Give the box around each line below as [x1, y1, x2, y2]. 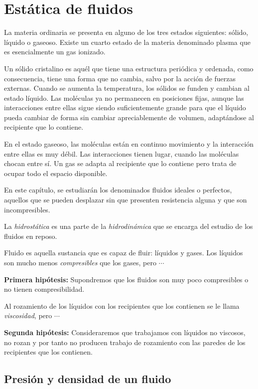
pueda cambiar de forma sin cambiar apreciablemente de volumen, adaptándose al [4, 112, 254, 122]
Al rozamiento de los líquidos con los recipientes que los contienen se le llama [4, 300, 240, 311]
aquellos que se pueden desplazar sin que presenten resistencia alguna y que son [4, 194, 247, 205]
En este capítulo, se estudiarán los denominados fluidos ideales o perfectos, [4, 185, 232, 195]
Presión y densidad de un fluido [4, 371, 171, 387]
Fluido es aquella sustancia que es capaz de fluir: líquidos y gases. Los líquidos [4, 247, 243, 258]
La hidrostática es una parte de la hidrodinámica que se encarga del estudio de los [4, 221, 253, 231]
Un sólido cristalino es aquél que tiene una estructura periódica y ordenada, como [4, 63, 254, 73]
